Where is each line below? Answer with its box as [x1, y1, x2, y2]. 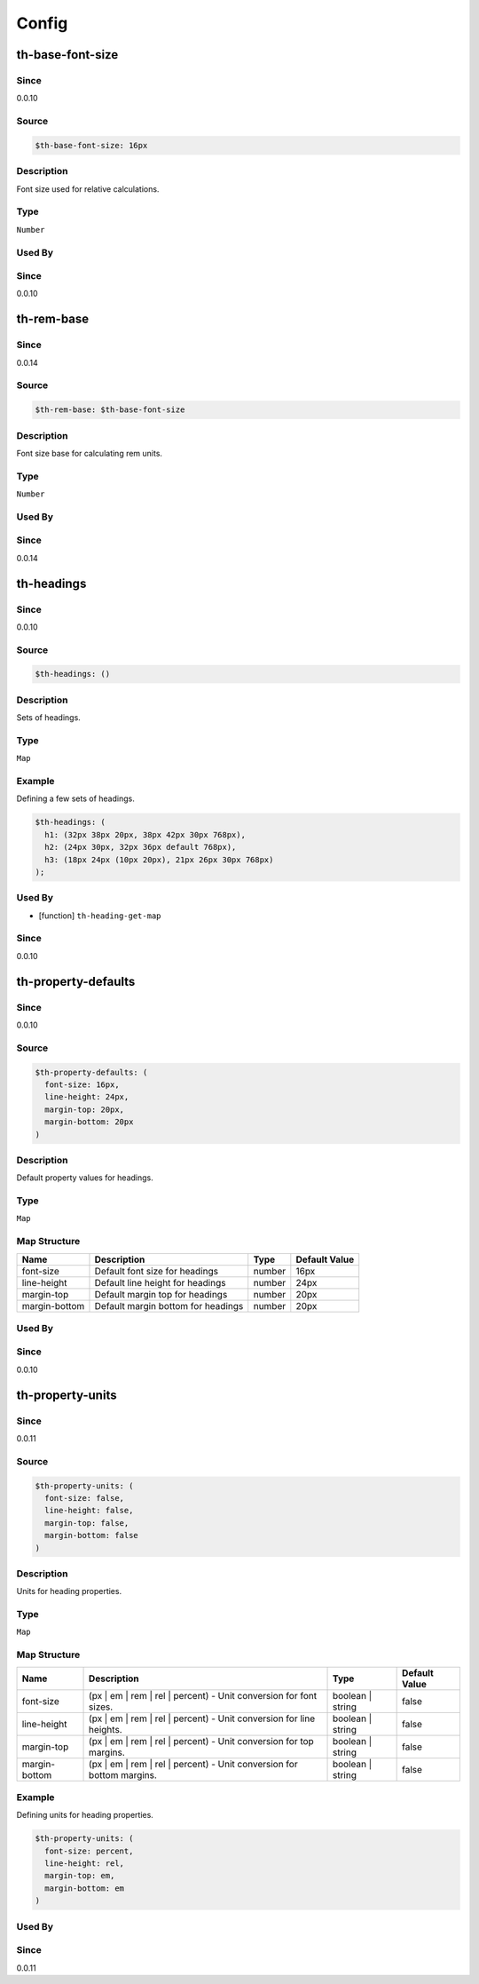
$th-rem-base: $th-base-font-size [35, 405, 185, 415]
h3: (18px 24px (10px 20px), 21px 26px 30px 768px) [44, 854, 274, 865]
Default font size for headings [94, 1265, 219, 1277]
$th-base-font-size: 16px [35, 140, 148, 150]
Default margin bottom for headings [94, 1299, 244, 1312]
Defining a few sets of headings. [16, 793, 135, 804]
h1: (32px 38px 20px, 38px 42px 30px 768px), [44, 829, 246, 839]
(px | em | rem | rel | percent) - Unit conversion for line [89, 1712, 315, 1725]
